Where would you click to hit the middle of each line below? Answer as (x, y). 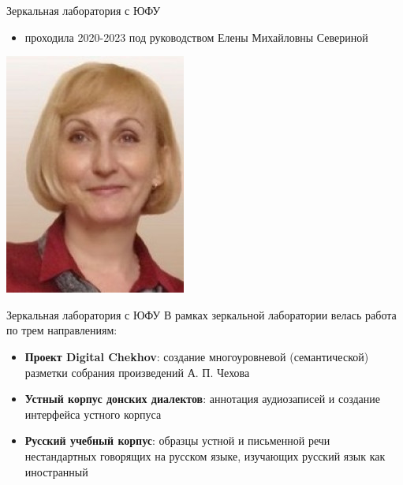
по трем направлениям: (62, 330)
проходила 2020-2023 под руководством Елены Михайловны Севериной (196, 37)
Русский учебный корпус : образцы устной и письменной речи (177, 440)
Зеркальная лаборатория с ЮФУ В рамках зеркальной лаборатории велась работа (201, 314)
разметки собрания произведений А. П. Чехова (137, 372)
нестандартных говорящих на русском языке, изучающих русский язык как (205, 455)
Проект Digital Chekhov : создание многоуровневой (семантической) (197, 356)
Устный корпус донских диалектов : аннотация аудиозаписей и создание (202, 399)
